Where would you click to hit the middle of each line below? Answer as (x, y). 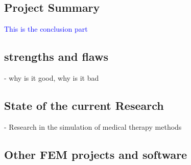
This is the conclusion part (46, 29)
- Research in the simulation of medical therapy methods (93, 126)
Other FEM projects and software (96, 154)
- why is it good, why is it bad (52, 78)
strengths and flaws (56, 56)
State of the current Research (84, 105)
